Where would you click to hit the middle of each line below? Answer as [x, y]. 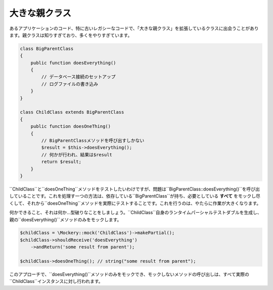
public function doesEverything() [73, 63]
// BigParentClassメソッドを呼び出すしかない [93, 141]
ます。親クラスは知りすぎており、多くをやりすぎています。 [71, 35]
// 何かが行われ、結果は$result [77, 155]
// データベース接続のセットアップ [78, 77]
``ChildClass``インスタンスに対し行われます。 [56, 281]
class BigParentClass [47, 49]
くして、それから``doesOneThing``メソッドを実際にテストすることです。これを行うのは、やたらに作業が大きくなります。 [135, 203]
